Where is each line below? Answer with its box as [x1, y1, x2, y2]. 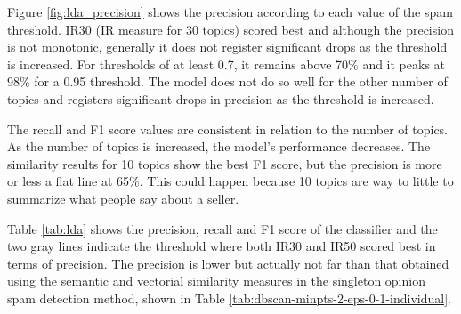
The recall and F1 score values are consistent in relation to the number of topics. [7, 119, 449, 138]
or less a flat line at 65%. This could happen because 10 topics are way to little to [7, 172, 454, 190]
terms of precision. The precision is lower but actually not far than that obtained [7, 254, 449, 272]
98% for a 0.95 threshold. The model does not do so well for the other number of [7, 72, 448, 91]
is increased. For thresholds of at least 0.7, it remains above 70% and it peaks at [7, 54, 446, 73]
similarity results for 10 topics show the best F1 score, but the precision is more [7, 154, 442, 173]
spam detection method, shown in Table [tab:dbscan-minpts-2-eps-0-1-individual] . [7, 288, 452, 307]
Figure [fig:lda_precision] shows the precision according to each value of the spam [7, 3, 453, 20]
